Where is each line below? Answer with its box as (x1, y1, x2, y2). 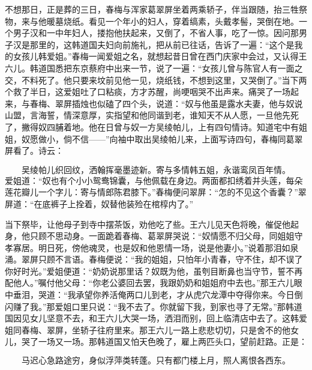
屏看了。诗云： (5, 144, 64, 157)
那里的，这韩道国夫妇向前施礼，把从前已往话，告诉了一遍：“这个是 (29, 38, 295, 50)
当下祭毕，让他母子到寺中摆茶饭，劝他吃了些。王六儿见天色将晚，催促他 (5, 217, 290, 230)
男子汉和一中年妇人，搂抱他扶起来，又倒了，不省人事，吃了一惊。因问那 (13, 26, 299, 39)
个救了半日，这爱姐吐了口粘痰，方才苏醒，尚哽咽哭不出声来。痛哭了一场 (5, 85, 290, 98)
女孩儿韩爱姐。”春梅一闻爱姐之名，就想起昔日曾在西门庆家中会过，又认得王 (13, 50, 307, 62)
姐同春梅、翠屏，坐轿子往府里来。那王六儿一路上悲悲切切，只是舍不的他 (5, 323, 290, 336)
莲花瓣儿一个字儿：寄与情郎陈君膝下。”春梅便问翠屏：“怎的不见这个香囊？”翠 (5, 186, 307, 198)
